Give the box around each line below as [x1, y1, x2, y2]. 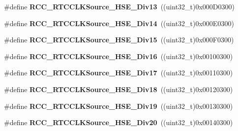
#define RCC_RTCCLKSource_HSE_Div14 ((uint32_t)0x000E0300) [4, 18, 234, 28]
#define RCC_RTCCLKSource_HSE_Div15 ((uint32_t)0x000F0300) [4, 34, 234, 45]
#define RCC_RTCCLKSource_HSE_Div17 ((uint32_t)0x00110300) [4, 67, 233, 78]
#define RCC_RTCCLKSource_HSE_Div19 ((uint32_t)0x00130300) [4, 100, 233, 111]
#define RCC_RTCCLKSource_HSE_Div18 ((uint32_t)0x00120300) [4, 84, 233, 94]
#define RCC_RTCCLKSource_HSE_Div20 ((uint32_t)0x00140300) [4, 117, 233, 128]
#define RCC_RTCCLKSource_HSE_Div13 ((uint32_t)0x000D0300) [4, 1, 235, 11]
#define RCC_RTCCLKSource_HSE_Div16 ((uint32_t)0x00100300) [4, 51, 233, 61]
